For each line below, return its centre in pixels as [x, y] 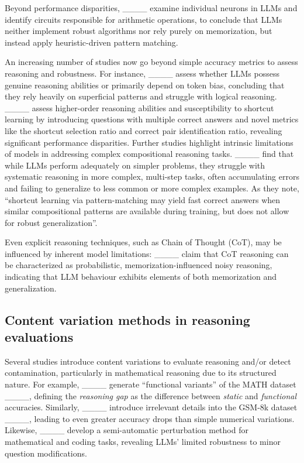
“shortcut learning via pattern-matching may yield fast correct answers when [143, 199]
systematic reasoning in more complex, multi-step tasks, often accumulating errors [152, 176]
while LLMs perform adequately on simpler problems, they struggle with [135, 165]
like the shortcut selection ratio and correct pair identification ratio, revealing [144, 130]
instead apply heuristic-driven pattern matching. [91, 42]
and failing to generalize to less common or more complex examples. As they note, [152, 188]
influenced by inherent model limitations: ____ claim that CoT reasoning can [147, 253]
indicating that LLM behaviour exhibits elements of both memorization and [141, 277]
